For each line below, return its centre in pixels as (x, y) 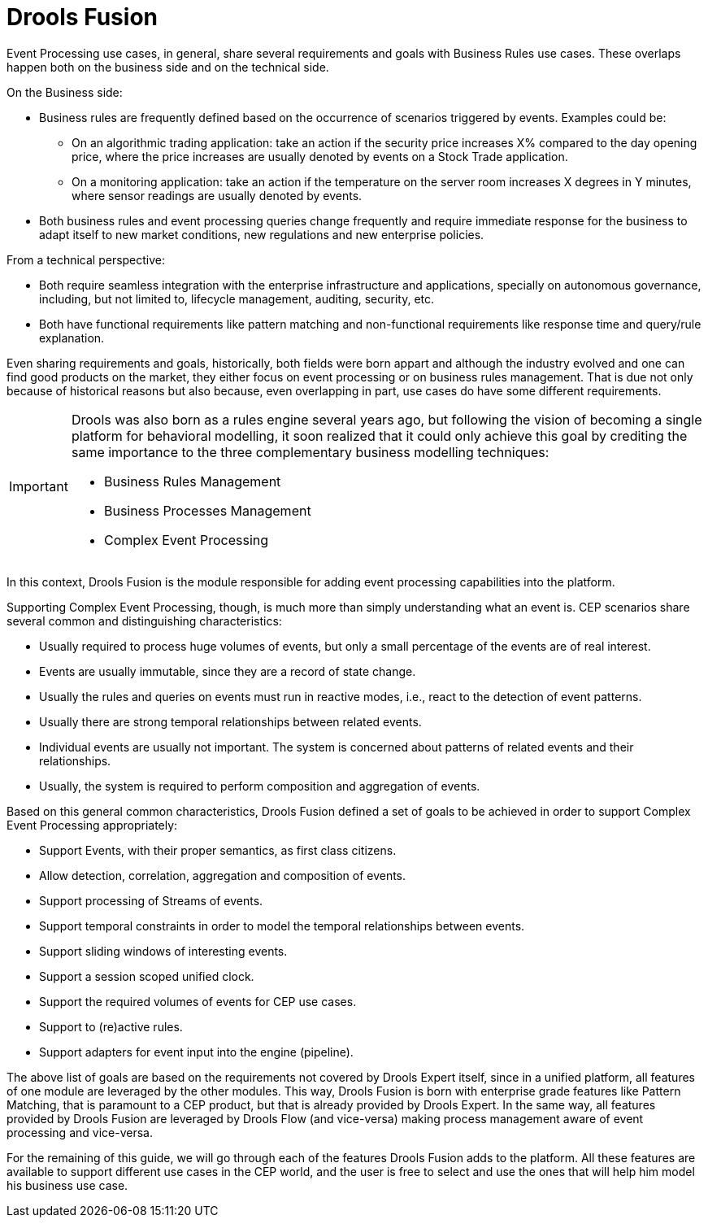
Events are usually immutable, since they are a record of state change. (228, 671)
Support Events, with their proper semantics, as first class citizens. (218, 850)
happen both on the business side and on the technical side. (168, 67)
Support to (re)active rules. (111, 1026)
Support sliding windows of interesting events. (163, 951)
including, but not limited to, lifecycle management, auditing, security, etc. (237, 298)
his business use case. (67, 1185)
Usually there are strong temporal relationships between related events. (230, 721)
